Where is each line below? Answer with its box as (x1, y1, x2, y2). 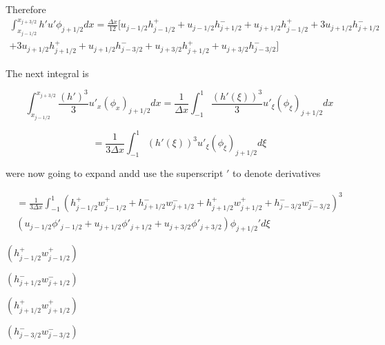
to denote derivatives (233, 166, 321, 180)
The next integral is (6, 65, 89, 80)
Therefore (6, 2, 46, 16)
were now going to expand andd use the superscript (6, 166, 224, 180)
